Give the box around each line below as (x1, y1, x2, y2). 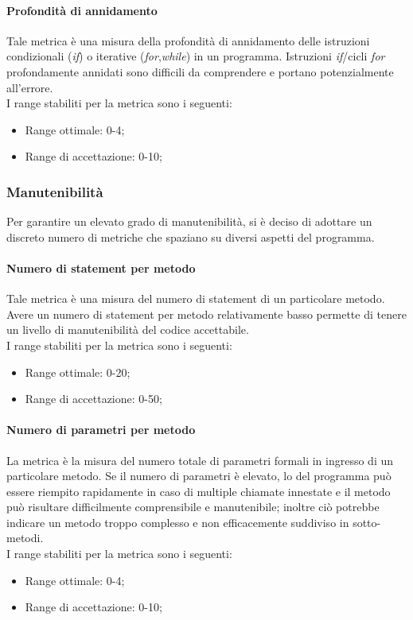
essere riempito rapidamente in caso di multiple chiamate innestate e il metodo (6, 482, 391, 499)
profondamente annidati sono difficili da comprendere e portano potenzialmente (6, 63, 394, 79)
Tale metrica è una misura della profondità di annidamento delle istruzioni (6, 32, 370, 48)
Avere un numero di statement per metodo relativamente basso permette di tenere (6, 305, 407, 322)
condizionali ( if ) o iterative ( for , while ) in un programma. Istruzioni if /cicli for (6, 48, 385, 64)
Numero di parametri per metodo (6, 421, 196, 438)
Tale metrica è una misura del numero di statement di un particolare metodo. (6, 290, 385, 307)
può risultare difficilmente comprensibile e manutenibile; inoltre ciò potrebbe (6, 498, 380, 515)
